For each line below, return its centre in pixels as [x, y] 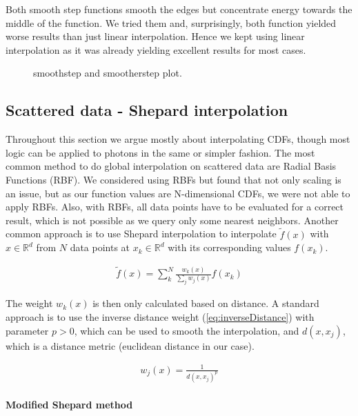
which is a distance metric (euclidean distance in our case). [130, 345]
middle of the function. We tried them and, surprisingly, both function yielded [171, 22]
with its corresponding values [229, 247]
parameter [27, 330]
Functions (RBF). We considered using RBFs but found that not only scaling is [173, 179]
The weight [29, 303]
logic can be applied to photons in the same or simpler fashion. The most [160, 152]
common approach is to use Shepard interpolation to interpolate [141, 234]
